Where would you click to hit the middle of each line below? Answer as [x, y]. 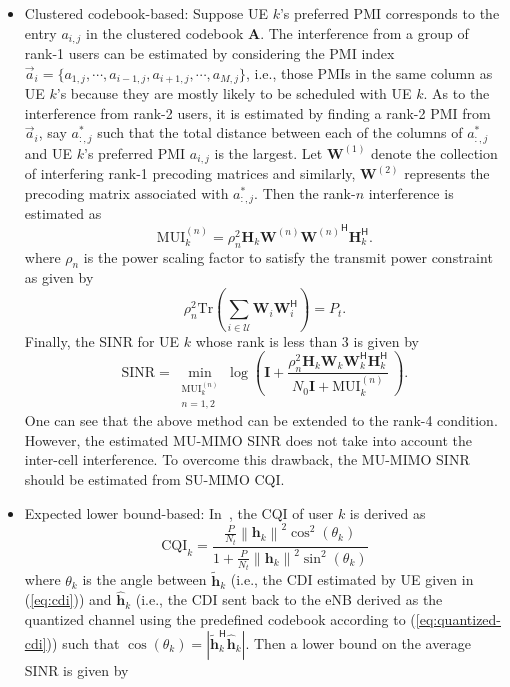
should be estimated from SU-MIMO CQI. [154, 478]
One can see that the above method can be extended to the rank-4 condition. [261, 420]
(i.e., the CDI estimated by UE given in [352, 579]
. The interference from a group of [364, 32]
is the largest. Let [268, 152]
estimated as [63, 213]
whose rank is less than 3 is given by [307, 340]
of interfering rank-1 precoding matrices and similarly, [190, 173]
